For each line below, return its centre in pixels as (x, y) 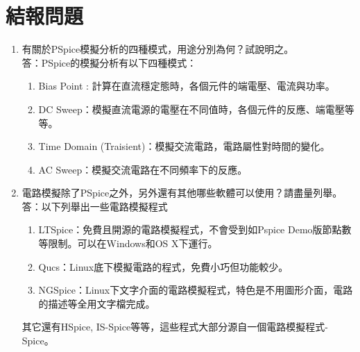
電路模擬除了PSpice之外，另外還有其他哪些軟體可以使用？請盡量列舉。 (182, 193)
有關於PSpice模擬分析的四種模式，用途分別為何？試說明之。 (158, 49)
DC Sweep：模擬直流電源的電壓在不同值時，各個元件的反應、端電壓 (191, 109)
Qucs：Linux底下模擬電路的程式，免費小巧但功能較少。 (163, 266)
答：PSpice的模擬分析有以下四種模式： (109, 62)
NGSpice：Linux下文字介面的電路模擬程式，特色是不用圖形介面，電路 (196, 290)
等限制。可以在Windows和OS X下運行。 (128, 243)
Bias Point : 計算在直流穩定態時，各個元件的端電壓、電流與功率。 (187, 86)
